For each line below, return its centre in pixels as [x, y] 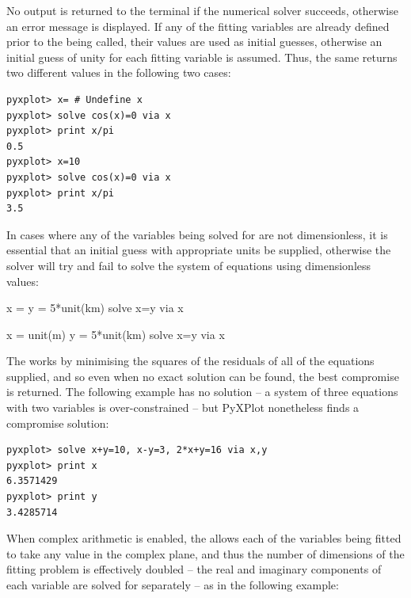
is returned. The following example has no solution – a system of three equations [202, 392]
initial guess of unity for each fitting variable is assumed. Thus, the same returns [202, 57]
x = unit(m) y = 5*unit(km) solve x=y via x [116, 334]
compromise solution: [58, 423]
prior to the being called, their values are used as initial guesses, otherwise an [194, 42]
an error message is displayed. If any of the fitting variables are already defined [198, 26]
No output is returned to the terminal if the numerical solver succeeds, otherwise [202, 10]
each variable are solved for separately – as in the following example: [173, 585]
